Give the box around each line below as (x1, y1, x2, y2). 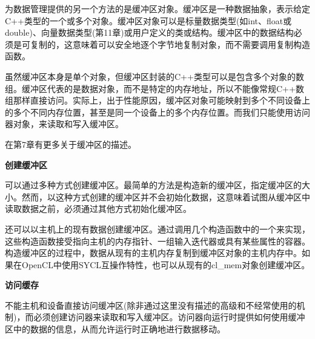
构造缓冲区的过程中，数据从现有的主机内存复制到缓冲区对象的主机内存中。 (5, 246, 302, 259)
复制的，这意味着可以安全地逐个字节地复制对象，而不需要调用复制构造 (30, 38, 310, 50)
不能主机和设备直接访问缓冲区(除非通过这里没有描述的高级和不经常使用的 (5, 298, 297, 311)
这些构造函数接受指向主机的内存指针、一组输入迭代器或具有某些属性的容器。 (5, 234, 310, 247)
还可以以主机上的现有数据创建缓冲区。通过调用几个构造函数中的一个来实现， (5, 222, 310, 235)
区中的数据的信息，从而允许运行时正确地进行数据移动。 (5, 323, 225, 335)
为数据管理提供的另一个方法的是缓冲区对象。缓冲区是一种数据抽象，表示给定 (5, 2, 310, 15)
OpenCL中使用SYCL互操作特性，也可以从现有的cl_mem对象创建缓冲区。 (21, 258, 310, 271)
